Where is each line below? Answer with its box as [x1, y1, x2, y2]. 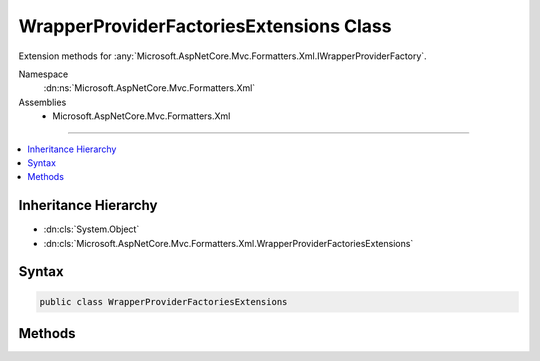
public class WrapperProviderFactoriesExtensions [39, 296, 288, 307]
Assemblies [18, 96, 67, 108]
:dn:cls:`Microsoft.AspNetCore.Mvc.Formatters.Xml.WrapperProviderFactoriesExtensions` [43, 237, 414, 249]
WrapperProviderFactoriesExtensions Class [18, 15, 392, 37]
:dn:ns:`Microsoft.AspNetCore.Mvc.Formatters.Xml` [43, 82, 256, 94]
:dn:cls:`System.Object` [43, 223, 140, 235]
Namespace [18, 68, 69, 80]
